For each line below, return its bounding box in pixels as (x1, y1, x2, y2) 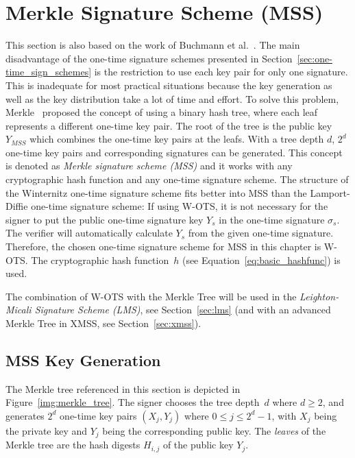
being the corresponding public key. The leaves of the (102, 423, 326, 437)
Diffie (5, 199, 28, 213)
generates (5, 408, 45, 422)
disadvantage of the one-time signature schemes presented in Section (5, 51, 293, 65)
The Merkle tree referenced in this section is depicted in (5, 381, 241, 396)
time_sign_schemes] (5, 64, 92, 79)
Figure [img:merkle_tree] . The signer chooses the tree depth (5, 395, 260, 409)
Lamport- (310, 185, 350, 200)
